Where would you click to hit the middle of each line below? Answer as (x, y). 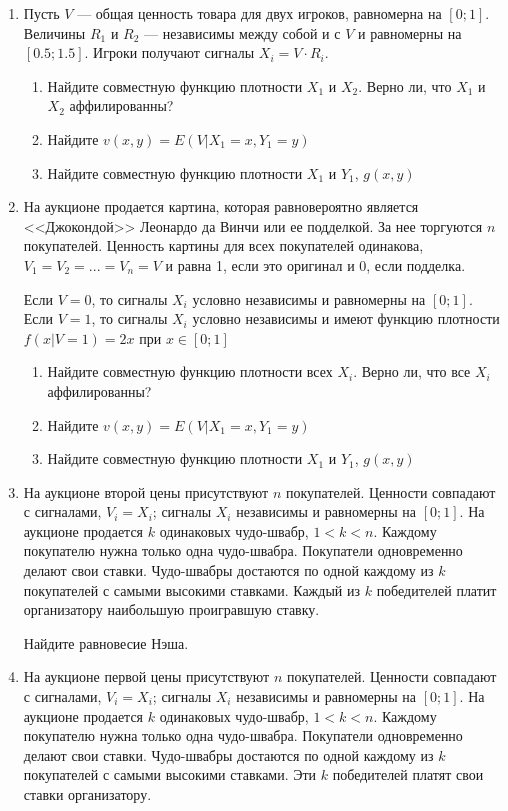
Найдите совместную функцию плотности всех (190, 371)
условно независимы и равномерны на (309, 298)
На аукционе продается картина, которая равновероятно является (221, 206)
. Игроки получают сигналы (169, 52)
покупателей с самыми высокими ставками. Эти (170, 774)
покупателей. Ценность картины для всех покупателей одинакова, (223, 245)
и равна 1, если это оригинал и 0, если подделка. (315, 264)
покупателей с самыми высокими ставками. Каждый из (191, 589)
